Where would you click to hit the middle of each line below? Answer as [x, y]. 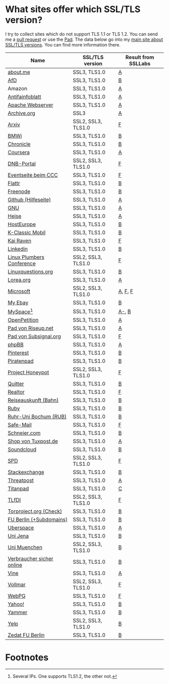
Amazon [18, 88]
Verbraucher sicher [31, 559]
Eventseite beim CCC [33, 175]
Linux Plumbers [26, 257]
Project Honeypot [28, 372]
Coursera [19, 152]
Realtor [16, 392]
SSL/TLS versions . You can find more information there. [63, 44]
